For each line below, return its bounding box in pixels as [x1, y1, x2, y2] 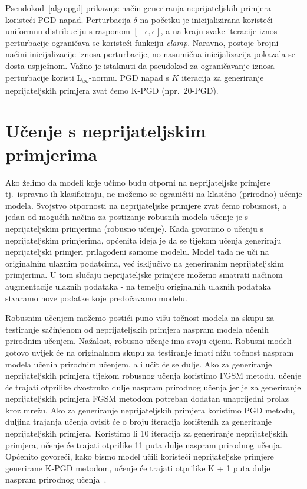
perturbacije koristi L [5, 71, 82, 83]
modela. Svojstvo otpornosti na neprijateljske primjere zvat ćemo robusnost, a [5, 199, 287, 211]
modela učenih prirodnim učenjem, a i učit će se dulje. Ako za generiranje [5, 357, 272, 370]
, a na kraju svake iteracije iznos [160, 25, 278, 37]
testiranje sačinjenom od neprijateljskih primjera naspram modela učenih [5, 323, 269, 335]
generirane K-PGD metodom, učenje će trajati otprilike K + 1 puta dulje [5, 461, 270, 474]
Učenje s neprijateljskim [5, 119, 206, 143]
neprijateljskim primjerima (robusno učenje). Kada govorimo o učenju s [5, 222, 263, 234]
